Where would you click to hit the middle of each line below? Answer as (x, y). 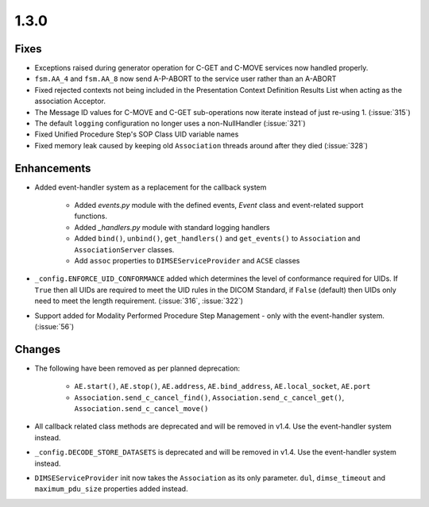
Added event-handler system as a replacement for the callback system (151, 187)
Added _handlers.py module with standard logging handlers (172, 227)
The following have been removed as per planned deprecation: (137, 368)
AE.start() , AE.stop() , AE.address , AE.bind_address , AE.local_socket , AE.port (222, 386)
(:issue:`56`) (54, 326)
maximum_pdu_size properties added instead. (111, 489)
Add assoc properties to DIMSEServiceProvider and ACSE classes (187, 261)
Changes (38, 349)
